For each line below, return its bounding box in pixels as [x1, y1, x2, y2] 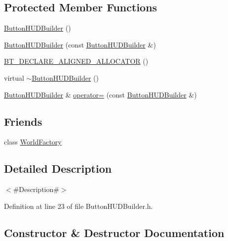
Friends [4, 113, 42, 129]
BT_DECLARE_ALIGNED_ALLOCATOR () [4, 56, 149, 66]
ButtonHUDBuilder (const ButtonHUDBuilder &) [4, 39, 156, 49]
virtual [4, 72, 24, 83]
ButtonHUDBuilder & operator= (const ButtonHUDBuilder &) [4, 89, 197, 99]
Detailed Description [4, 161, 112, 176]
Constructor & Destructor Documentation [4, 225, 225, 240]
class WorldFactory [4, 137, 62, 147]
